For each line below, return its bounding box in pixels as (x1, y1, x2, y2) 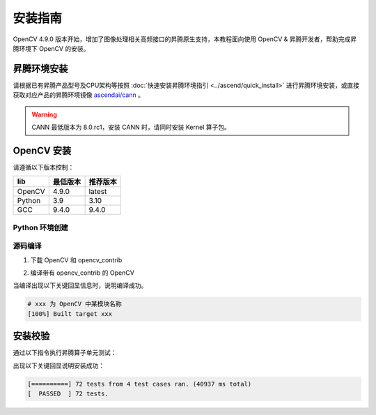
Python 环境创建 (13, 222, 69, 232)
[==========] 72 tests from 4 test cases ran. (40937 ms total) (27, 380, 252, 388)
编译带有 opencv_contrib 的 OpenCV (30, 269, 135, 277)
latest (88, 187, 107, 197)
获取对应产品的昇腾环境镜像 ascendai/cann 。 (13, 91, 144, 99)
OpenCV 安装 (13, 144, 72, 156)
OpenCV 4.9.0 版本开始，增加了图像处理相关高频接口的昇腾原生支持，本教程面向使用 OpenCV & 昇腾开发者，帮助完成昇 (13, 35, 357, 43)
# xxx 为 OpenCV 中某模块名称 (27, 300, 122, 308)
